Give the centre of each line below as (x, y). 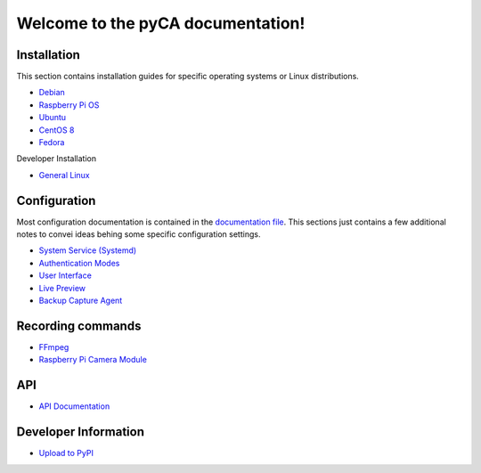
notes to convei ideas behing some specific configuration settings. (139, 234)
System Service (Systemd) (88, 250)
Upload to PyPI (66, 453)
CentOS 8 (57, 130)
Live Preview (62, 288)
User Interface (65, 275)
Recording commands (79, 326)
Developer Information (81, 432)
